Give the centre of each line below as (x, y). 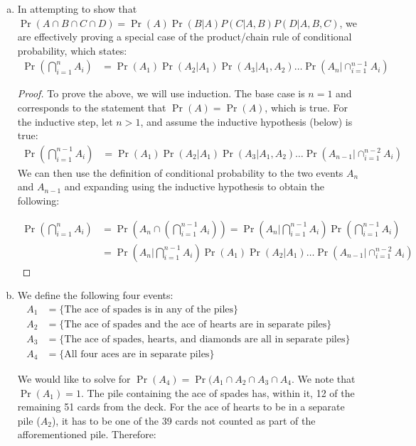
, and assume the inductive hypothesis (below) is (246, 121)
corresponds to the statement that (92, 107)
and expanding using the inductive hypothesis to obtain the (194, 186)
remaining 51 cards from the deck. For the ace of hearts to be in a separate (181, 407)
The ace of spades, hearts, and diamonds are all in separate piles (205, 339)
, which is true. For (306, 107)
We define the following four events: (95, 295)
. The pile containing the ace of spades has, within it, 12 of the (218, 392)
